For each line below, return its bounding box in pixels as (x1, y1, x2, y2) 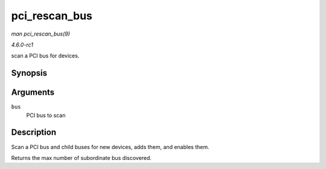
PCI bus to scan (26, 112, 66, 119)
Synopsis (11, 68, 48, 78)
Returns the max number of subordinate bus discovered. (11, 154, 152, 161)
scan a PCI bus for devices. (11, 52, 80, 60)
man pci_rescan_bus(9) (11, 30, 71, 37)
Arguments (11, 88, 55, 98)
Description (11, 127, 57, 138)
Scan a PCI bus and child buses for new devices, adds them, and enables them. (11, 143, 209, 150)
